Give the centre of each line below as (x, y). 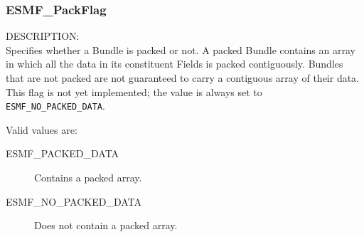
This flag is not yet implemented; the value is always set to (134, 91)
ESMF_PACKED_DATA (63, 153)
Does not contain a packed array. (106, 225)
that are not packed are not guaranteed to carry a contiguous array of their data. (183, 78)
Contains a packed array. (88, 178)
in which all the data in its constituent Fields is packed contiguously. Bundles (175, 64)
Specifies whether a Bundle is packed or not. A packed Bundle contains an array (181, 49)
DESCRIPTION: (43, 36)
